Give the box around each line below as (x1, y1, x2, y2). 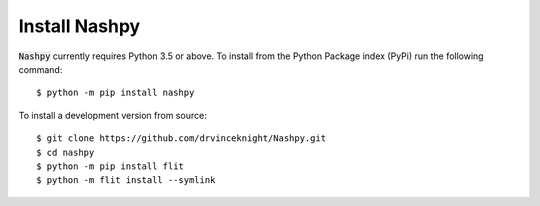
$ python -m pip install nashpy (36, 87, 195, 99)
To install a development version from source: (18, 109, 207, 121)
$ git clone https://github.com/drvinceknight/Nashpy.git (36, 133, 327, 144)
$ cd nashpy (36, 146, 95, 158)
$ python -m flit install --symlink (36, 175, 216, 186)
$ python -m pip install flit (36, 160, 185, 172)
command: (18, 63, 63, 75)
